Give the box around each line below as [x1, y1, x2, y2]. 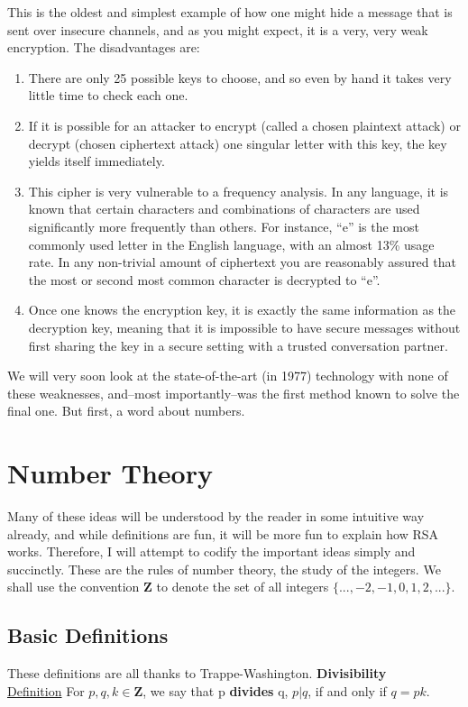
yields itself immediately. [28, 151, 165, 170]
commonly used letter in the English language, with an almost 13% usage [28, 234, 435, 253]
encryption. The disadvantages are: [7, 38, 200, 57]
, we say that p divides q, [142, 681, 289, 700]
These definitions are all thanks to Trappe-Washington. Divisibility [7, 664, 387, 683]
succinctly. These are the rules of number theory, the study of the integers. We [7, 559, 441, 578]
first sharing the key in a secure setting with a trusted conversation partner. [28, 335, 448, 354]
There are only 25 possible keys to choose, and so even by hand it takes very [28, 68, 452, 87]
